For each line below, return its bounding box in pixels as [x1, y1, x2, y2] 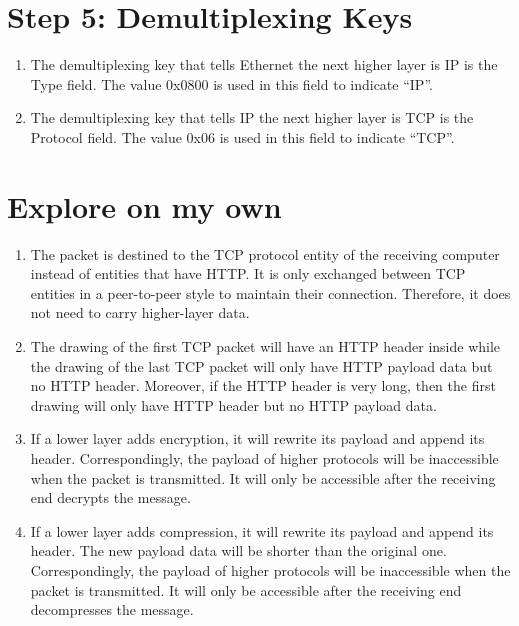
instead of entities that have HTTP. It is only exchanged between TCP [30, 263, 466, 284]
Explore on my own [7, 185, 282, 226]
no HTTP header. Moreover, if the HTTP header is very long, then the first [30, 375, 496, 396]
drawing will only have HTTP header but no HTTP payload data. [30, 394, 437, 415]
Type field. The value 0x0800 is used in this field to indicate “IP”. [30, 73, 433, 94]
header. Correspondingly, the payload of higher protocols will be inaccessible [30, 447, 499, 468]
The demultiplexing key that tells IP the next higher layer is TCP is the [30, 107, 474, 128]
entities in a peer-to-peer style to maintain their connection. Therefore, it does [30, 282, 511, 303]
